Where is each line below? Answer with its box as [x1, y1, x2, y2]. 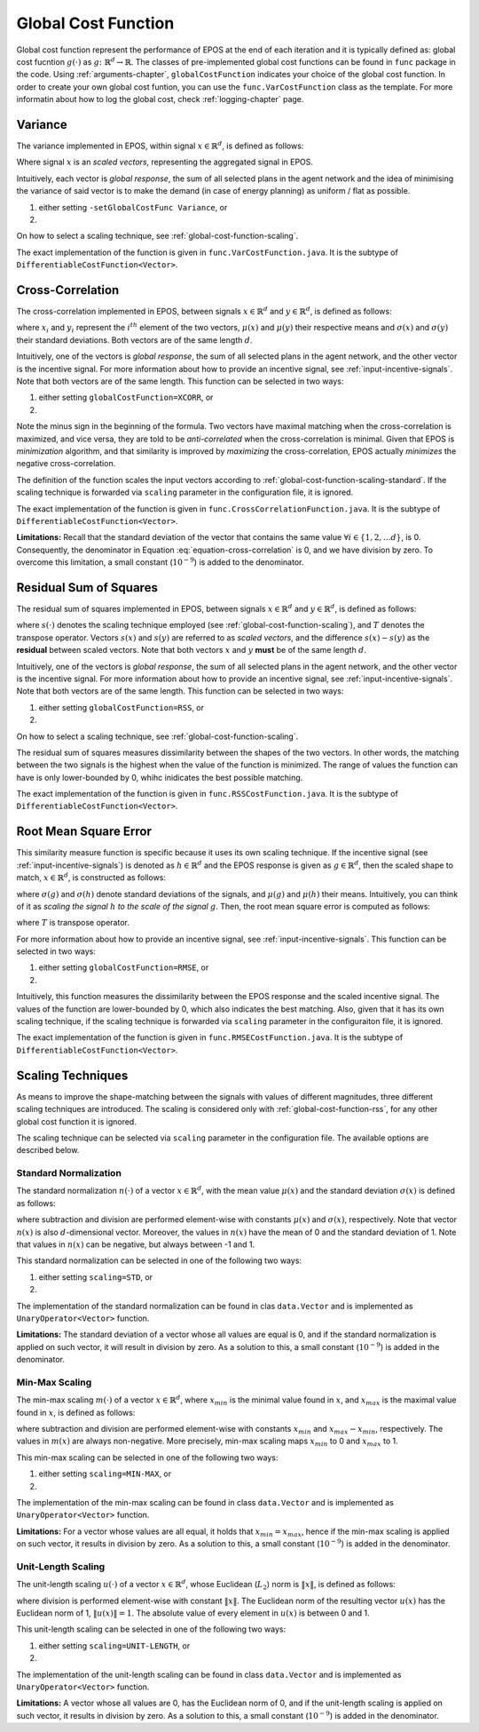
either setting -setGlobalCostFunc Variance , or [38, 202, 228, 212]
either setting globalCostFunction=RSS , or [38, 702, 204, 712]
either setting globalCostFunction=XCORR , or [38, 392, 214, 403]
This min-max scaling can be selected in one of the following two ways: [16, 1452, 279, 1463]
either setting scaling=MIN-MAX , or [38, 1468, 172, 1479]
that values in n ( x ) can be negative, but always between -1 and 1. [16, 1239, 255, 1250]
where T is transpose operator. [16, 918, 130, 928]
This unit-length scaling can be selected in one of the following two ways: [16, 1624, 287, 1634]
